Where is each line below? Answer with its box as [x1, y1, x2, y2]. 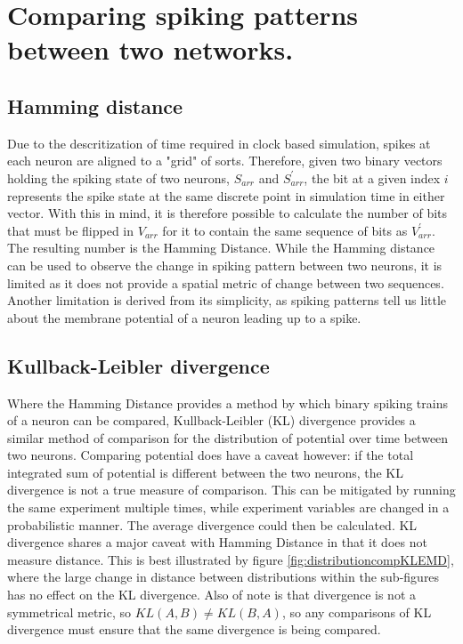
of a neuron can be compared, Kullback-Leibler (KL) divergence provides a [7, 411, 416, 430]
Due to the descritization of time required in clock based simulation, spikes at [7, 133, 431, 152]
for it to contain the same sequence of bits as [162, 221, 408, 239]
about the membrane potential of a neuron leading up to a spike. [7, 308, 361, 326]
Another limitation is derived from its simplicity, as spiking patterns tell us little [7, 291, 447, 310]
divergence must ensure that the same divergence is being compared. [7, 620, 381, 639]
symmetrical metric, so [7, 602, 132, 621]
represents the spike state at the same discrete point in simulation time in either [7, 186, 445, 205]
